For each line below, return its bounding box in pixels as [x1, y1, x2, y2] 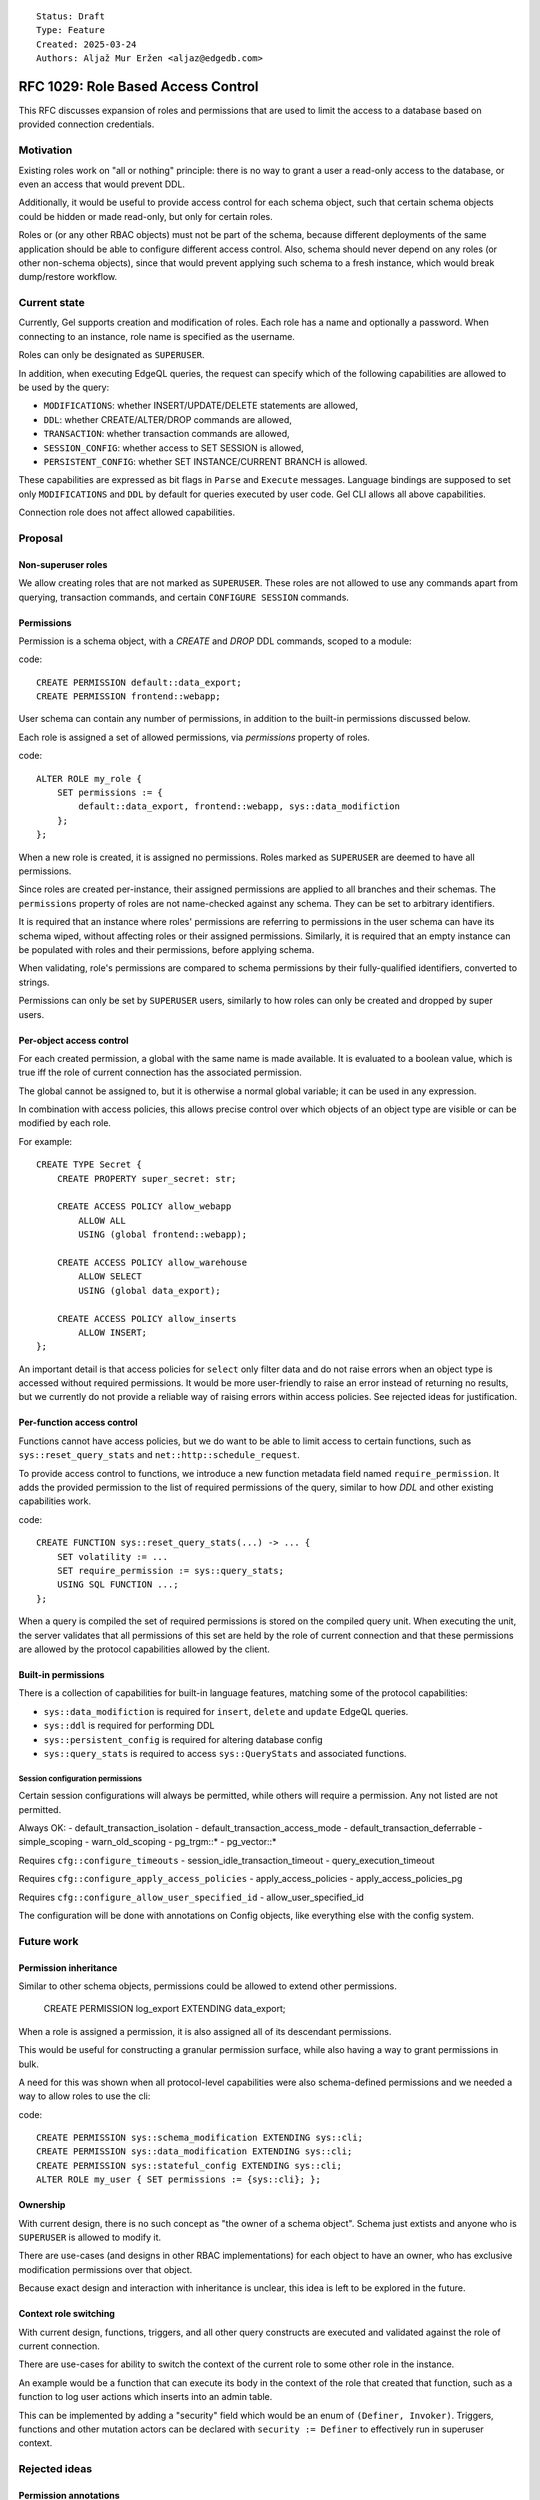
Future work [18, 1934, 79, 1948]
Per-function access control [18, 1416, 139, 1429]
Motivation [18, 143, 73, 157]
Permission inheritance [18, 1961, 118, 1974]
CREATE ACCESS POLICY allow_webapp [56, 1201, 232, 1212]
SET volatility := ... [56, 1551, 169, 1562]
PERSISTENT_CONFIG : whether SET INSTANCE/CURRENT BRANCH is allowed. [43, 456, 368, 467]
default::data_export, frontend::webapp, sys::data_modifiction [78, 801, 400, 812]
